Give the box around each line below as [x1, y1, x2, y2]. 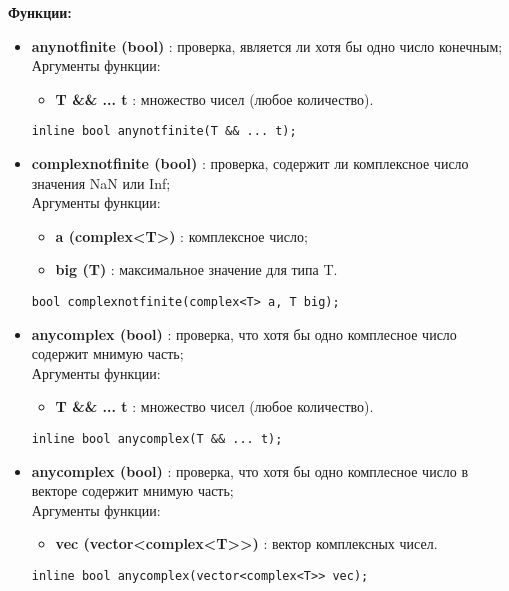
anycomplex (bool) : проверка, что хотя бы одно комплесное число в [31, 460, 469, 481]
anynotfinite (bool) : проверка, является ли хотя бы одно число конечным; [31, 35, 503, 56]
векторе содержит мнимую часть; [31, 480, 234, 501]
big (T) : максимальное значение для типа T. [55, 259, 338, 280]
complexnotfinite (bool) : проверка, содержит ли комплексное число [31, 153, 469, 174]
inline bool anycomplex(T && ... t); [31, 432, 283, 447]
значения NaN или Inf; [31, 172, 171, 193]
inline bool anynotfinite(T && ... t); [31, 124, 297, 139]
